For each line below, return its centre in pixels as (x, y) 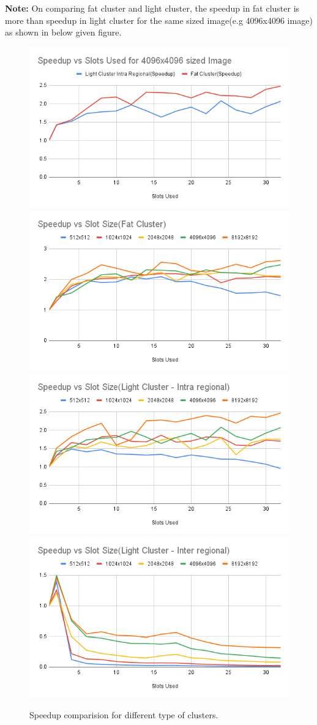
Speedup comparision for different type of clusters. (124, 714)
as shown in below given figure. (63, 32)
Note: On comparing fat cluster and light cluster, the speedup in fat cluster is (152, 8)
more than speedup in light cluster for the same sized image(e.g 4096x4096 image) (159, 20)
